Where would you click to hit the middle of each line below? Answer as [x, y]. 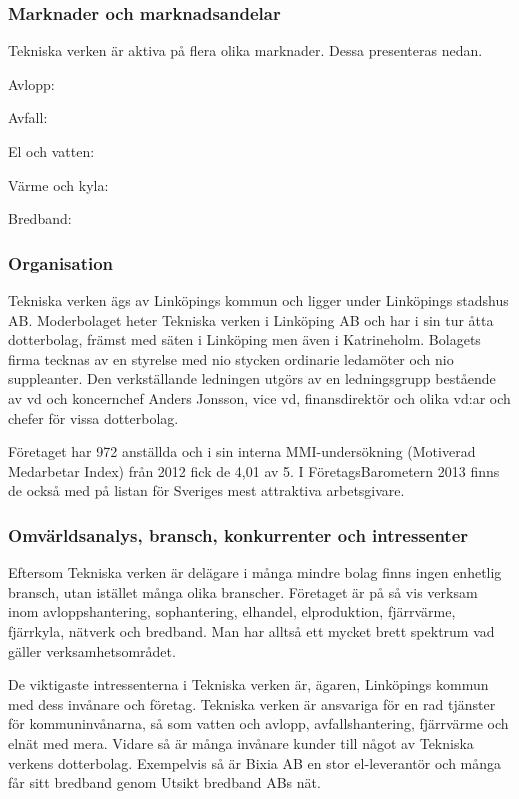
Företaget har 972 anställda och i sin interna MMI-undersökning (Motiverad [242, 451]
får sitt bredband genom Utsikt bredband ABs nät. [164, 782]
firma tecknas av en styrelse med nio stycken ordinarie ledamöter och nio [231, 358]
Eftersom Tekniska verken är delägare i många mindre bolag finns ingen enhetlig [255, 572]
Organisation [61, 262]
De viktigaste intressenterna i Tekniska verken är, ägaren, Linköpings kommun [248, 684]
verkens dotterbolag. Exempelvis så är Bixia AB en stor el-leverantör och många [255, 762]
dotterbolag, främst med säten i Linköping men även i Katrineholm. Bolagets [244, 339]
